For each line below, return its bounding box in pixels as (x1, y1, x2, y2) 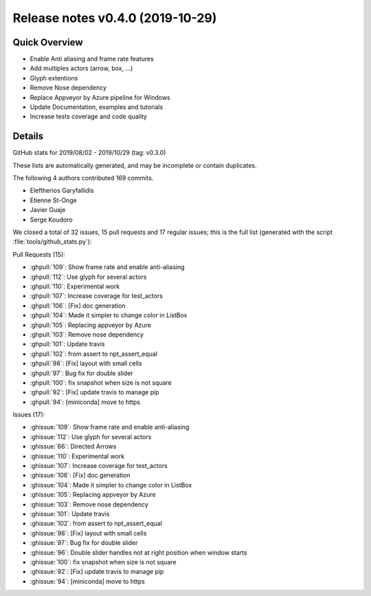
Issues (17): (12, 410, 45, 419)
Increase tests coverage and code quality (30, 112, 148, 120)
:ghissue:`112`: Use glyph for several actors (30, 432, 152, 440)
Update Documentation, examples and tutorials (30, 103, 164, 111)
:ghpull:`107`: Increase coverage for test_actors (30, 292, 163, 300)
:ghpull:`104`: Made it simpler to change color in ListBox (30, 311, 188, 319)
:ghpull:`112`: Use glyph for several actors (30, 273, 147, 281)
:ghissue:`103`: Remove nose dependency (30, 500, 149, 509)
